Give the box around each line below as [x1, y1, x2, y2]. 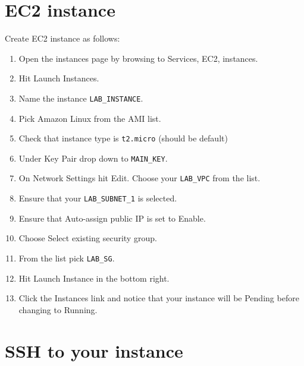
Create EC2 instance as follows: [5, 32, 120, 45]
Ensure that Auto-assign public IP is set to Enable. [18, 212, 206, 224]
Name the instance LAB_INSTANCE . [18, 91, 143, 104]
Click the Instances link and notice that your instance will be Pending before [18, 292, 299, 304]
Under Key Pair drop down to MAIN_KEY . [18, 152, 168, 164]
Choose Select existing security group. [18, 232, 157, 244]
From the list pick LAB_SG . [18, 251, 115, 264]
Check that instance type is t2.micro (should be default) [18, 132, 228, 144]
